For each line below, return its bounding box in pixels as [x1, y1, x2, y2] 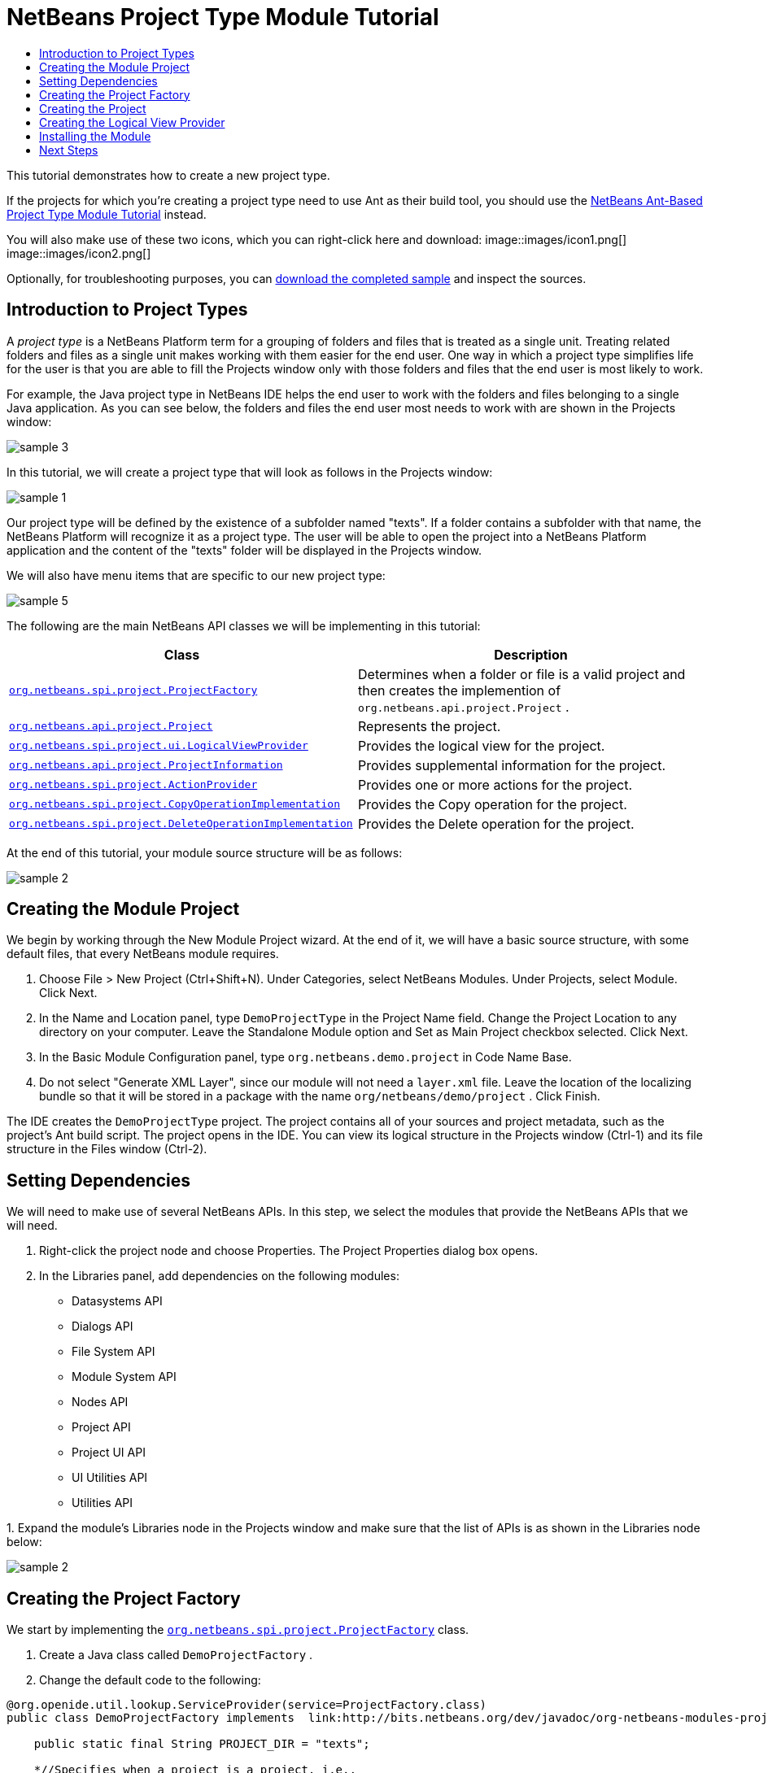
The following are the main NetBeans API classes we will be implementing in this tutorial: [7, 618, 481, 633]
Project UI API [72, 1445, 146, 1460]
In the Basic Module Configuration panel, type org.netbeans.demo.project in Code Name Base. [39, 1050, 572, 1065]
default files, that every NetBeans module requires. [7, 947, 279, 961]
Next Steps [39, 142, 98, 157]
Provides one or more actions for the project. [358, 776, 633, 793]
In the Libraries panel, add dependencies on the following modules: [39, 1269, 399, 1283]
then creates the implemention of [358, 682, 561, 699]
